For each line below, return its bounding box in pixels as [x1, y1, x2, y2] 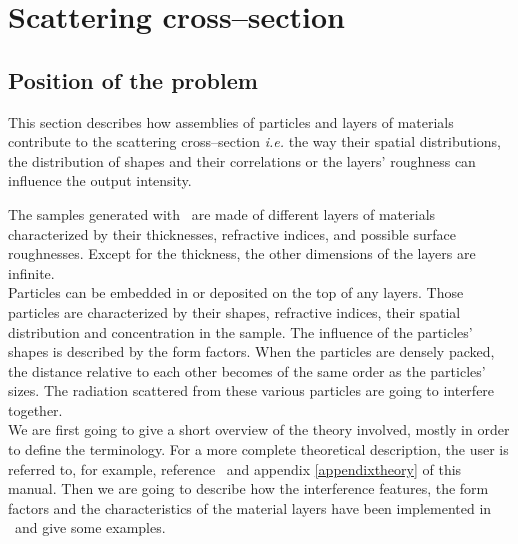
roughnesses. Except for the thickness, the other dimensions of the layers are [8, 243, 476, 264]
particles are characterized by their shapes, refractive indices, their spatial [8, 301, 461, 322]
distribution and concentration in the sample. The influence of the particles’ [8, 321, 473, 342]
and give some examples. [14, 517, 166, 538]
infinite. [8, 262, 55, 283]
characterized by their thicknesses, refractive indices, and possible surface [8, 223, 456, 244]
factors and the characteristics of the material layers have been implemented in [8, 497, 492, 518]
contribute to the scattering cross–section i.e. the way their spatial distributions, [8, 131, 501, 152]
